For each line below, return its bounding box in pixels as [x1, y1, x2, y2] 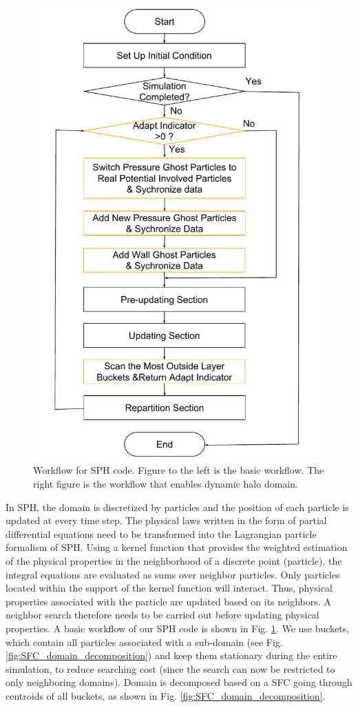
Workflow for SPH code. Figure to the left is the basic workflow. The [33, 463, 324, 477]
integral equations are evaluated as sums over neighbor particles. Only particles [6, 567, 340, 581]
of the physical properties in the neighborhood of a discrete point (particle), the [6, 554, 342, 568]
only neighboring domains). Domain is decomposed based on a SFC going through [6, 675, 352, 689]
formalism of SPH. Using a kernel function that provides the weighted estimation [6, 540, 348, 554]
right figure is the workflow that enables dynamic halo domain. [33, 477, 298, 491]
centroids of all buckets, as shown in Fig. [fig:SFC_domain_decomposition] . [6, 688, 326, 702]
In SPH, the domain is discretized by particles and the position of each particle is [6, 499, 349, 514]
